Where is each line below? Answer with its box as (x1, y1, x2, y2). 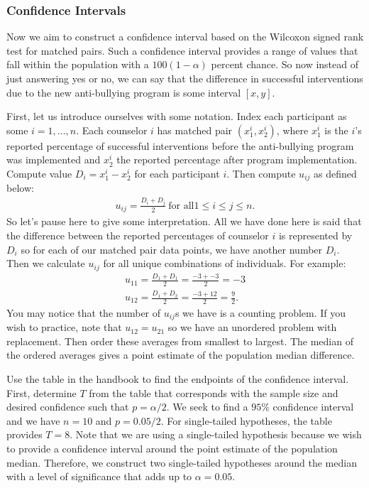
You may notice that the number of (6, 305, 161, 320)
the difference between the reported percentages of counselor (6, 228, 269, 243)
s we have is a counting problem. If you (175, 305, 346, 320)
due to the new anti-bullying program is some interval (6, 85, 241, 99)
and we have (6, 413, 60, 428)
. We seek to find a (166, 399, 248, 414)
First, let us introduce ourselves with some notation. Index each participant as (6, 109, 347, 124)
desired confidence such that (6, 399, 129, 414)
